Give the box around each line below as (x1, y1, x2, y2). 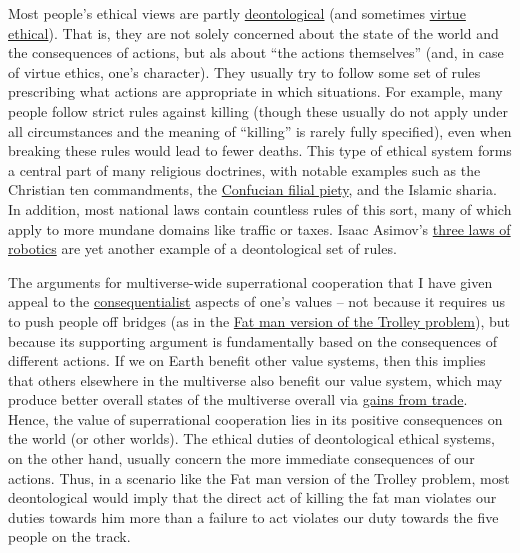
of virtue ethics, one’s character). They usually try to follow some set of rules (8, 61, 481, 82)
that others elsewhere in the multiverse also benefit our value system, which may (8, 369, 503, 390)
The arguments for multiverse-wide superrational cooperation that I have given (8, 271, 493, 292)
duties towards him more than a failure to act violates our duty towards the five (8, 506, 499, 527)
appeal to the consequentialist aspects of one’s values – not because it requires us (8, 291, 505, 312)
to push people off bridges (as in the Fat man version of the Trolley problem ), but (8, 310, 510, 331)
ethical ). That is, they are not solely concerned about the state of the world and (8, 22, 499, 43)
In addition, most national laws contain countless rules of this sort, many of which (8, 198, 512, 219)
